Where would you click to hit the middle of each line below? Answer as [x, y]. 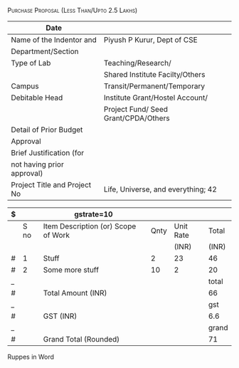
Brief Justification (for [48, 153]
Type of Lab [31, 63]
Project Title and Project [51, 185]
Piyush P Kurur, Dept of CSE [150, 40]
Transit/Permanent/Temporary [154, 86]
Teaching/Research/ [138, 63]
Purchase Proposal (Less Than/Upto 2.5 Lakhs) [73, 10]
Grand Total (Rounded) [81, 339]
